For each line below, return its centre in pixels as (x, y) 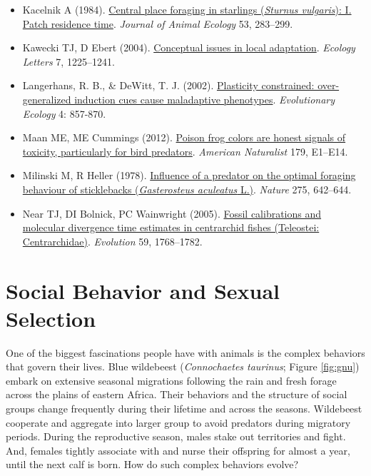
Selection (51, 318)
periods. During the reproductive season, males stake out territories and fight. (176, 436)
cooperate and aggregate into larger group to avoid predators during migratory (178, 422)
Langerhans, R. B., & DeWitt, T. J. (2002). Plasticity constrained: (168, 85)
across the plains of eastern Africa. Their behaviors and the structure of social (177, 394)
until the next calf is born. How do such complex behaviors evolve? (152, 464)
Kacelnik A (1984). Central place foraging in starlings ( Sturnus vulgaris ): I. (187, 9)
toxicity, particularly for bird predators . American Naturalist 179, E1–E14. (185, 151)
